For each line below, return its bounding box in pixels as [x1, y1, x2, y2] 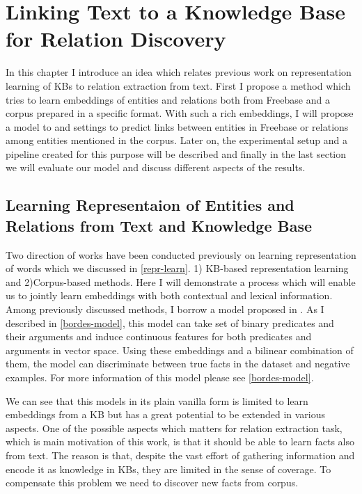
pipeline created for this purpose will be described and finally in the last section [6, 146, 347, 161]
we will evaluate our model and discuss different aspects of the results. [6, 160, 306, 175]
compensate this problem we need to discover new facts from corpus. [6, 475, 299, 490]
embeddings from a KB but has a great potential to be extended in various [6, 407, 326, 422]
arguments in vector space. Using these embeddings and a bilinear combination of [6, 342, 354, 357]
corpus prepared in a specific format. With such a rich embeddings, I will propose [6, 106, 354, 120]
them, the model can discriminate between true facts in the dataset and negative [6, 356, 350, 371]
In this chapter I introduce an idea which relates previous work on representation [6, 65, 352, 79]
